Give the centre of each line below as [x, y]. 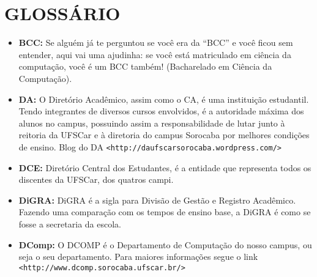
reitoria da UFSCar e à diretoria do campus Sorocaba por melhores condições [164, 135]
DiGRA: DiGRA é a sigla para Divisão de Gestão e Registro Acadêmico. [157, 200]
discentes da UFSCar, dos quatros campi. [96, 179]
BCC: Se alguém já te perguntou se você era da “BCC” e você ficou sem [156, 42]
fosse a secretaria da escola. [70, 223]
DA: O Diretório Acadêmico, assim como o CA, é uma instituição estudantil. [164, 99]
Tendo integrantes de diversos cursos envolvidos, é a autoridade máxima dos [161, 111]
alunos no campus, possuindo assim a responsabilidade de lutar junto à [152, 123]
